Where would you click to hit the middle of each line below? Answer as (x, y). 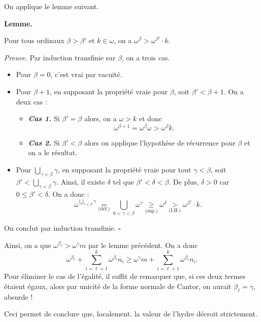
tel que (123, 181)
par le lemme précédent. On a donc (143, 245)
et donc (150, 118)
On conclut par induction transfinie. (60, 227)
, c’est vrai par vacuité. (86, 74)
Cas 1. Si (44, 118)
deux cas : (31, 101)
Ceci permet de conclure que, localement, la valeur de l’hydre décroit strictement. (131, 314)
